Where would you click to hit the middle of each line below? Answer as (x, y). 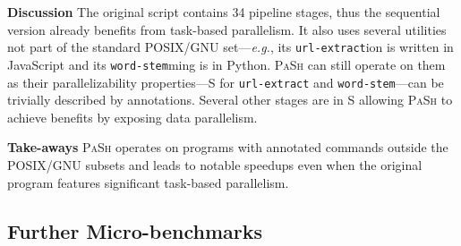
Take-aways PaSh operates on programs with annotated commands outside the (228, 147)
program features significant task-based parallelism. (148, 182)
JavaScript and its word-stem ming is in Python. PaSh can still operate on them (226, 64)
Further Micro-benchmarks (135, 230)
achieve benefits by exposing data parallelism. (132, 117)
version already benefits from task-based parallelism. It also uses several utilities (227, 29)
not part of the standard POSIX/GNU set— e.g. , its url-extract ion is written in (230, 47)
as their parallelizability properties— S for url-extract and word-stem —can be (226, 82)
